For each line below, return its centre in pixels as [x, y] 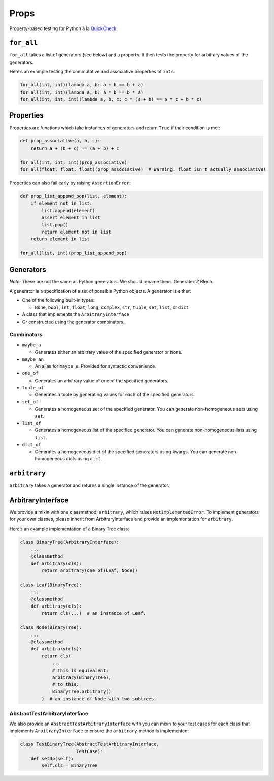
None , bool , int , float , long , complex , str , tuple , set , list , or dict [112, 307]
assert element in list [71, 218]
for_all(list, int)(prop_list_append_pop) [74, 253]
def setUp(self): [52, 759]
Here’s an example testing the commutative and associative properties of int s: [92, 72]
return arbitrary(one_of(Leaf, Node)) [90, 571]
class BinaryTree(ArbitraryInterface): [70, 542]
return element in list [60, 239]
